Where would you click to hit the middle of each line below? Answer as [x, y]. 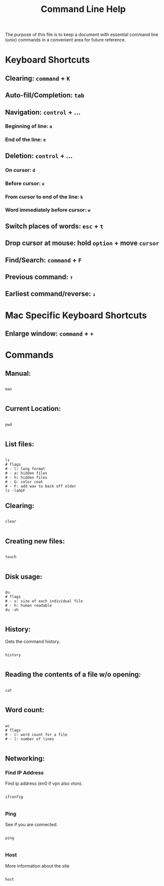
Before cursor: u [25, 183]
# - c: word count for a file [36, 735]
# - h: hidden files [27, 477]
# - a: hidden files [27, 473]
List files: [20, 444]
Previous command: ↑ [39, 277]
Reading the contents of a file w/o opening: [73, 675]
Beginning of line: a [29, 127]
